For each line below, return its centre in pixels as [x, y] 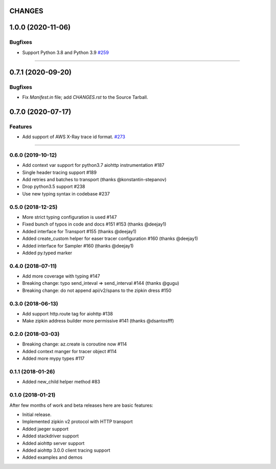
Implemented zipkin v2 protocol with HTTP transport [77, 422]
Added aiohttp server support [53, 443]
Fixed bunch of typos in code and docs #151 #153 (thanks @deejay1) [94, 224]
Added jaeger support [45, 429]
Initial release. [37, 414]
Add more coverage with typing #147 [61, 276]
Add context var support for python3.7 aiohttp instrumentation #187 [93, 165]
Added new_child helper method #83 [61, 382]
